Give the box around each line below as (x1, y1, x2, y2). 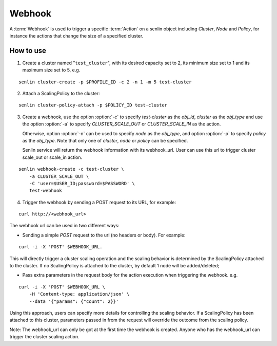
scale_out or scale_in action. (22, 154, 83, 160)
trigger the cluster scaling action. (9, 334, 80, 340)
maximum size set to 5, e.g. (22, 67, 81, 73)
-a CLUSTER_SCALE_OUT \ (29, 173, 89, 179)
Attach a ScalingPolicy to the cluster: (22, 90, 100, 97)
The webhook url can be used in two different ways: (9, 223, 120, 229)
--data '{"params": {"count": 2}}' (29, 298, 119, 304)
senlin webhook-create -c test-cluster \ (18, 166, 124, 172)
